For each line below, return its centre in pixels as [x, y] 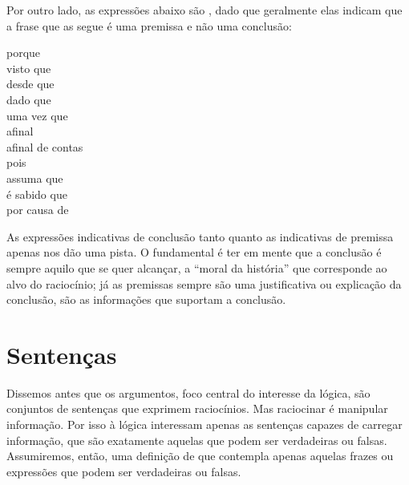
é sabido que [37, 194]
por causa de [38, 210]
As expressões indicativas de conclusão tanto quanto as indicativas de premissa [200, 236]
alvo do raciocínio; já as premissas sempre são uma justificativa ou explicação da [204, 283]
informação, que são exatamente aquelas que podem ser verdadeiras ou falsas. [197, 440]
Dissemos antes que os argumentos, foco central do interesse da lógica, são [188, 392]
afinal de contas [45, 146]
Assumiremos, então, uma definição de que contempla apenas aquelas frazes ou [200, 456]
